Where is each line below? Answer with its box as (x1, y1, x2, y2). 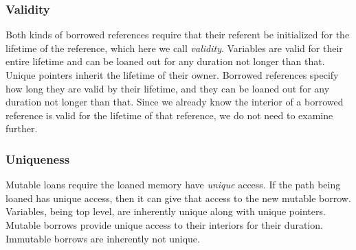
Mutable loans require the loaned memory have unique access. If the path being (5, 177, 341, 192)
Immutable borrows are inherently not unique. (5, 231, 200, 245)
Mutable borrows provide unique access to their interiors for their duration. (5, 217, 323, 232)
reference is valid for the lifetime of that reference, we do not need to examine (5, 108, 333, 122)
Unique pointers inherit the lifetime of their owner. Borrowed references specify (5, 68, 339, 82)
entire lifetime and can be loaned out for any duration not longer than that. (5, 54, 325, 68)
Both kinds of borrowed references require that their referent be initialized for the (5, 27, 350, 42)
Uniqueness (5, 150, 70, 167)
